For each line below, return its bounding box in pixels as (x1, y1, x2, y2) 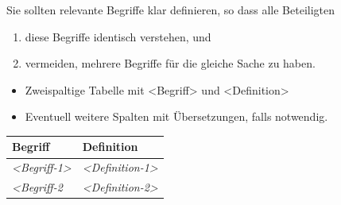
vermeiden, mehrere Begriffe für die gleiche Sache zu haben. (25, 55, 316, 72)
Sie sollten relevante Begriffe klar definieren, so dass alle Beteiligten (6, 2, 335, 17)
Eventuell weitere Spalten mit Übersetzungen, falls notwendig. (25, 108, 328, 125)
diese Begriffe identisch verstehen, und (25, 28, 211, 44)
